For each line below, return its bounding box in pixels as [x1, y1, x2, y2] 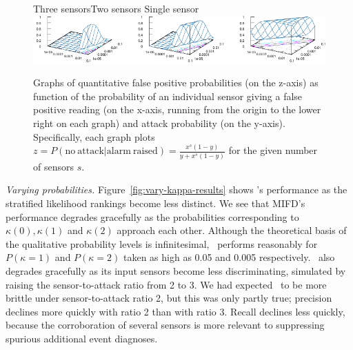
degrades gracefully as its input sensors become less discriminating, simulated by [6, 263, 346, 278]
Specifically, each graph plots [33, 129, 155, 144]
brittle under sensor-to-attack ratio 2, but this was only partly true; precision [6, 291, 332, 305]
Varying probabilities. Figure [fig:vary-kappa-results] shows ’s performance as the [6, 182, 347, 197]
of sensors [33, 159, 74, 173]
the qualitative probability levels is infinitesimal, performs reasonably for [6, 236, 318, 251]
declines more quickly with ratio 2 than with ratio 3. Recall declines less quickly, [6, 304, 345, 318]
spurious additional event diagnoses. [6, 331, 158, 345]
